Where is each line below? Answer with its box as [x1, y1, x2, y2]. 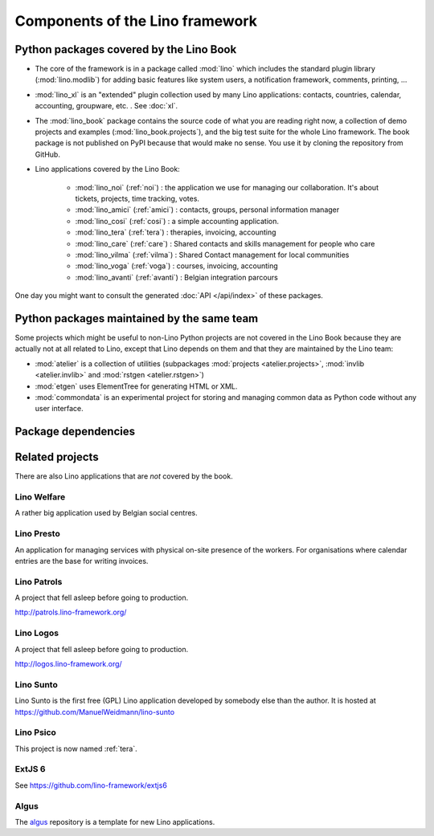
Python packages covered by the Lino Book [14, 43, 237, 56]
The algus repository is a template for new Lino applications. [14, 817, 215, 826]
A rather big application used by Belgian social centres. [14, 508, 199, 518]
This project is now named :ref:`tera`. [14, 744, 137, 753]
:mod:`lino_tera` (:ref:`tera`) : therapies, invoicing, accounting [75, 227, 276, 237]
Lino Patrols [14, 576, 63, 587]
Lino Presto [14, 528, 60, 540]
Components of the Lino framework [14, 12, 257, 30]
